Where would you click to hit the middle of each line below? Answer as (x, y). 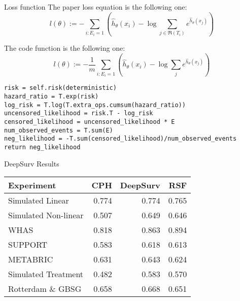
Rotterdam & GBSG (45, 289)
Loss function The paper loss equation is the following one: (96, 7)
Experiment (32, 185)
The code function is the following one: (65, 48)
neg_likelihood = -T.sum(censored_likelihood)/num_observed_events (121, 139)
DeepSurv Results (32, 163)
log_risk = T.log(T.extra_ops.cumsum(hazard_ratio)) (95, 105)
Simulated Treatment (46, 274)
